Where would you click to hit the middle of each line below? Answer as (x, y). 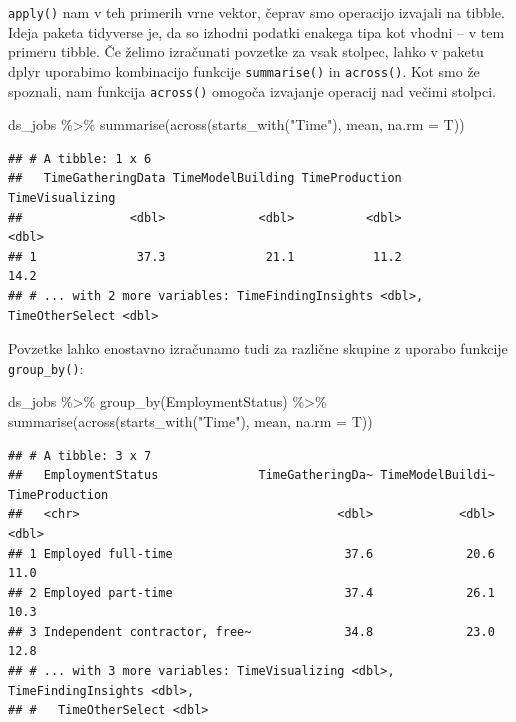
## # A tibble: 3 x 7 (80, 455)
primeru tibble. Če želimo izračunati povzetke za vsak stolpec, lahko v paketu (246, 51)
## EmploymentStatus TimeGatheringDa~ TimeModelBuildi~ (251, 475)
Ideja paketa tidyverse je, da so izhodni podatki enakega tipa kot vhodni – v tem (256, 31)
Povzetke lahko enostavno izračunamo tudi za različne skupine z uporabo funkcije (258, 348)
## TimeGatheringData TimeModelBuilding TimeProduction (205, 178)
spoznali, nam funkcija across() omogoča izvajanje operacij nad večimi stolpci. (252, 90)
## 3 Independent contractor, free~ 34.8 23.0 (251, 631)
